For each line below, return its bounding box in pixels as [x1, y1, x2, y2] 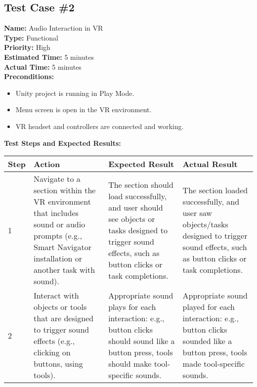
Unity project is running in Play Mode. [15, 87, 134, 98]
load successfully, [108, 190, 167, 202]
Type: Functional [4, 32, 58, 43]
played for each [182, 301, 235, 313]
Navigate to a [34, 173, 81, 185]
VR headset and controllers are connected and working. [15, 121, 184, 131]
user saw [182, 207, 212, 219]
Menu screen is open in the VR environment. [15, 104, 152, 115]
